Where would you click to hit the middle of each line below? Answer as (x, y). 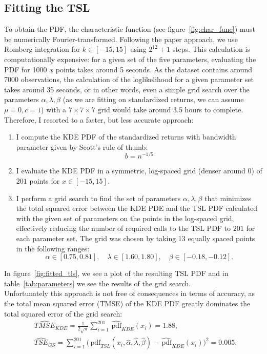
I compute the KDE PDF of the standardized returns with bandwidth (126, 137)
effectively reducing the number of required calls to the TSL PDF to (124, 228)
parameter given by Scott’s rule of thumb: (82, 146)
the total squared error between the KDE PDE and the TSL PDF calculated (137, 208)
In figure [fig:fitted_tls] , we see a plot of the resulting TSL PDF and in (116, 273)
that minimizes (228, 198)
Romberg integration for (42, 49)
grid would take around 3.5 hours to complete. (170, 109)
